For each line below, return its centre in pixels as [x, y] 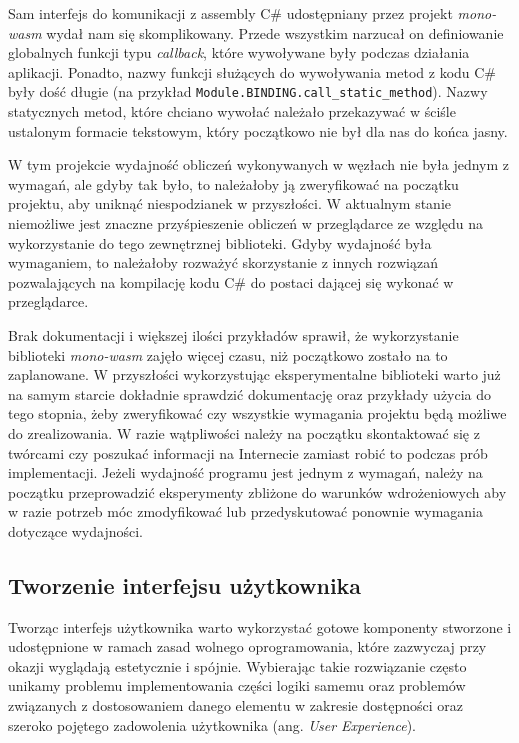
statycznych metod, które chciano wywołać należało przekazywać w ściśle [232, 111]
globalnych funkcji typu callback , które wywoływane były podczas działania [239, 52]
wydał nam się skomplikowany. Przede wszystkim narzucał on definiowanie [275, 32]
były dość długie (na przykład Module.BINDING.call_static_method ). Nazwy [248, 91]
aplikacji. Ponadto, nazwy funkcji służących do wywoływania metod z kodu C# [252, 71]
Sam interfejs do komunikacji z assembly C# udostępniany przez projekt [230, 13]
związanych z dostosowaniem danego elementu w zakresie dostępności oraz [235, 705]
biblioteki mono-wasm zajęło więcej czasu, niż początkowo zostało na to [228, 354]
